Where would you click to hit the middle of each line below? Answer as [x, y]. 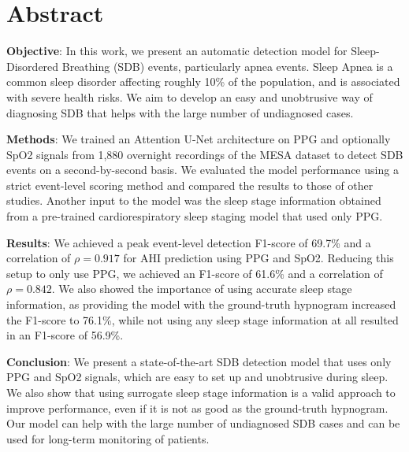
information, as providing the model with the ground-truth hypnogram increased [201, 304]
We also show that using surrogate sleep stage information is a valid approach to [201, 392]
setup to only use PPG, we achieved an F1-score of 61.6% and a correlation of [195, 273]
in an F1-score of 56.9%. [65, 335]
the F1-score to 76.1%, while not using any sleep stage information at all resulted [203, 319]
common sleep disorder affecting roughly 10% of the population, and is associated [203, 82]
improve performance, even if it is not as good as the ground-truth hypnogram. [197, 408]
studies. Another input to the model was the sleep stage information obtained [194, 200]
